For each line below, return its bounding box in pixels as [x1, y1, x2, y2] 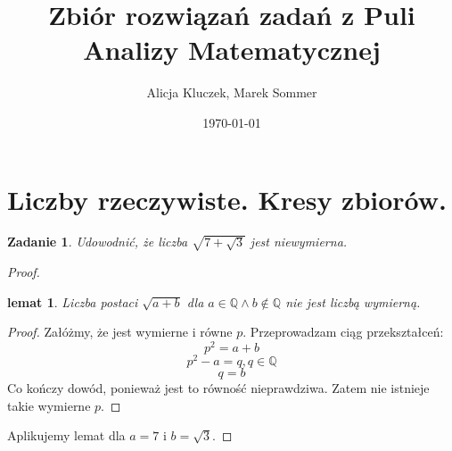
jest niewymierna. [250, 232, 348, 251]
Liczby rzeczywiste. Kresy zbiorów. [7, 180, 448, 217]
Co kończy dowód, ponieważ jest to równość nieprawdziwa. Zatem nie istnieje [7, 378, 430, 397]
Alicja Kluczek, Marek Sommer [146, 83, 317, 102]
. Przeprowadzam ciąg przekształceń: [242, 322, 444, 341]
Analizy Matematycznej [83, 31, 381, 68]
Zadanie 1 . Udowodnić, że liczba [7, 232, 188, 251]
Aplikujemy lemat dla [7, 426, 126, 445]
